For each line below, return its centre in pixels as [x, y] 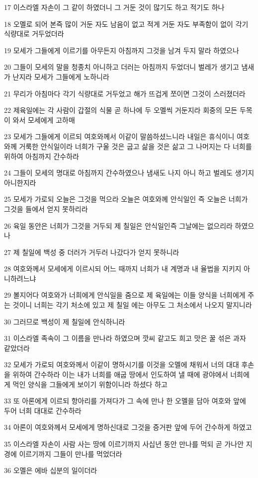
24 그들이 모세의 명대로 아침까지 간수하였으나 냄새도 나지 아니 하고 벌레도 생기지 [129, 173]
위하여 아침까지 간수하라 [42, 156]
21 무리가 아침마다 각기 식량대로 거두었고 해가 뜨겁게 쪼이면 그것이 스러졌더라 [125, 93]
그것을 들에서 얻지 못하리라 [46, 208]
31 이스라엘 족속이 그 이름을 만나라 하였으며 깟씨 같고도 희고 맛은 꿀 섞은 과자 [125, 338]
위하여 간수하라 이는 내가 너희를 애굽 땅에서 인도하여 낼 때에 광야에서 [120, 374]
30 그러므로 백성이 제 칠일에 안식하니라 [65, 321]
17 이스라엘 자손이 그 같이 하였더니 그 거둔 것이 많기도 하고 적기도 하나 [114, 7]
